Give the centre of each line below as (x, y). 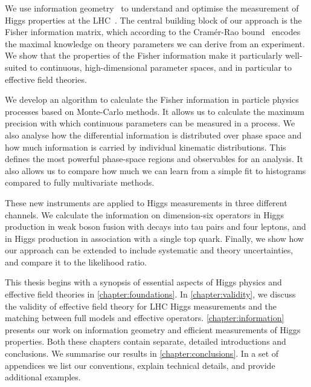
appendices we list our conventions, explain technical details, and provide (140, 365)
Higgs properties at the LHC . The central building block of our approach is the (153, 20)
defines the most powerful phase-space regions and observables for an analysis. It (154, 159)
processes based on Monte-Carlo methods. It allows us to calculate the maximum (155, 111)
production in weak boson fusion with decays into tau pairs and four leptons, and (155, 226)
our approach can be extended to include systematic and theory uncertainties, (149, 250)
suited (16, 67)
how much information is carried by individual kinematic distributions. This (146, 147)
